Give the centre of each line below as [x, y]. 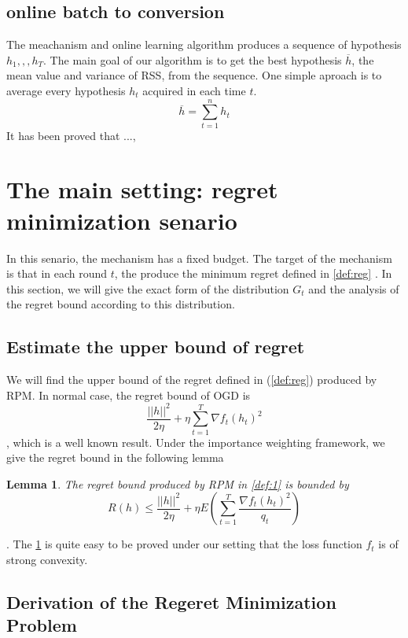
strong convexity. [47, 560]
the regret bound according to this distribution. [121, 304]
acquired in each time [194, 90]
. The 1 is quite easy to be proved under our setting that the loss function [184, 544]
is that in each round [57, 273]
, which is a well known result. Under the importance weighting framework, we [196, 442]
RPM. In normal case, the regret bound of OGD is [129, 395]
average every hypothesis [66, 90]
